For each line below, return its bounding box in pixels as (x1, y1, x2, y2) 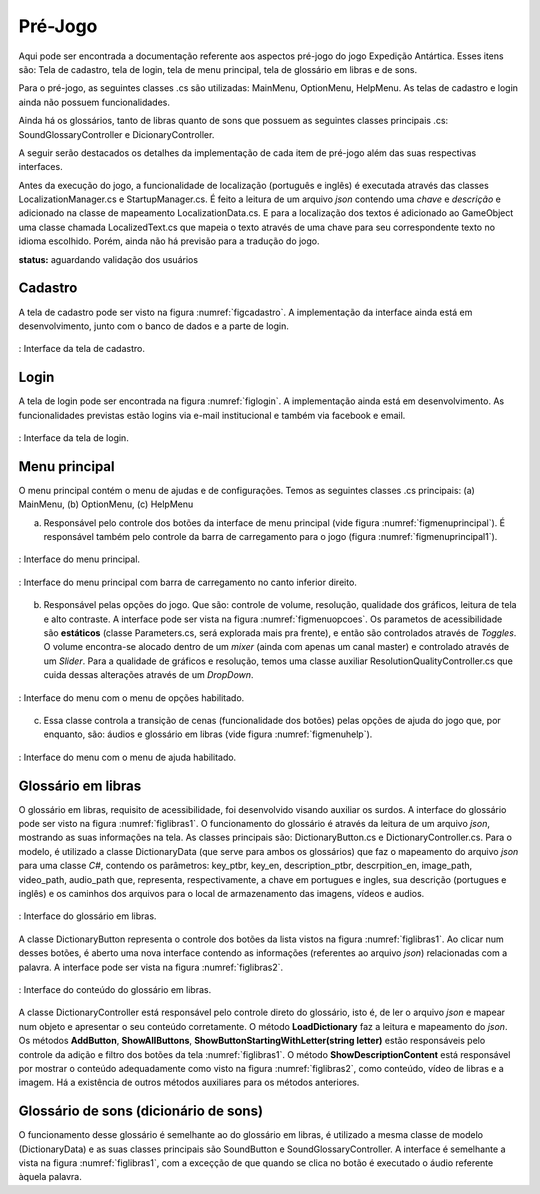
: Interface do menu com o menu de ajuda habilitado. (18, 751, 237, 763)
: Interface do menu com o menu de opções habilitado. (18, 691, 245, 704)
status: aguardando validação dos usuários (18, 253, 199, 265)
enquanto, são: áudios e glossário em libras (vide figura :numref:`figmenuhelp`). (43, 728, 373, 740)
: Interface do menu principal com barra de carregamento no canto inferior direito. (18, 576, 357, 588)
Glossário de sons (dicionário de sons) (18, 1103, 264, 1120)
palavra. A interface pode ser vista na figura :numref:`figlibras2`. (18, 961, 284, 973)
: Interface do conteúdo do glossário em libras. (18, 983, 212, 995)
